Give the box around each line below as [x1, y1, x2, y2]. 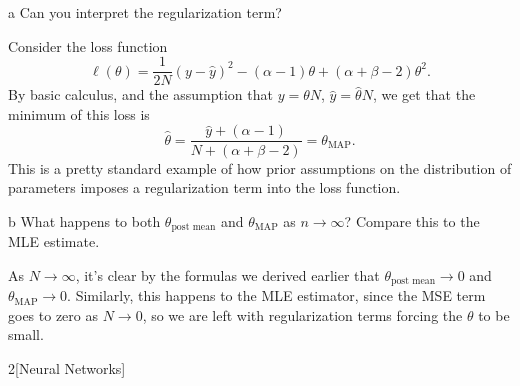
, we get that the [372, 84, 476, 105]
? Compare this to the [344, 210, 480, 231]
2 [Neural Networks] [8, 357, 126, 378]
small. [8, 324, 44, 345]
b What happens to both [8, 210, 161, 231]
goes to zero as [8, 304, 98, 325]
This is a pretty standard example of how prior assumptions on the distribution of [8, 157, 512, 178]
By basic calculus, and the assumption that [8, 84, 273, 105]
